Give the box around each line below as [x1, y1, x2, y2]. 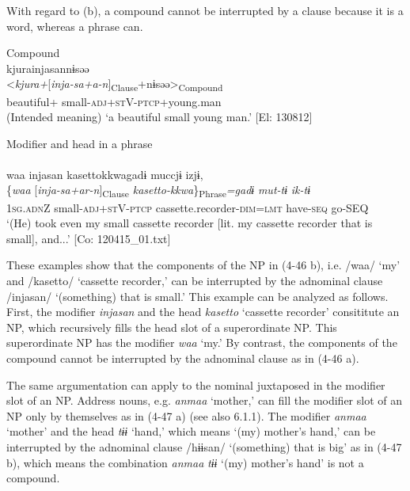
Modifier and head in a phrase [6, 135, 153, 151]
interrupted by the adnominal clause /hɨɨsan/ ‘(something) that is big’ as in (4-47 [6, 438, 402, 455]
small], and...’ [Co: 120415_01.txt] [6, 230, 171, 246]
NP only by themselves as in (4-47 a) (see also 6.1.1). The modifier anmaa [6, 407, 366, 424]
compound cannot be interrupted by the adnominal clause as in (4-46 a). [6, 349, 359, 366]
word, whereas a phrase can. [6, 17, 143, 34]
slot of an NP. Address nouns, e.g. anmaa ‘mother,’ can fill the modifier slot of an [6, 392, 403, 409]
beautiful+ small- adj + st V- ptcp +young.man [6, 93, 222, 109]
